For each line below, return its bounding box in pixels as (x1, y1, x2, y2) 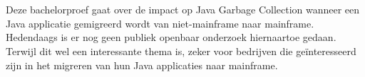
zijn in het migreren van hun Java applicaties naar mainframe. (6, 57, 278, 72)
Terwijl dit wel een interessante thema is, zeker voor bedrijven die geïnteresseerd (6, 43, 356, 58)
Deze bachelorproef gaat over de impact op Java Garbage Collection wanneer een (6, 2, 360, 17)
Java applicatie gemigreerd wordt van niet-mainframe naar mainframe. (6, 16, 314, 30)
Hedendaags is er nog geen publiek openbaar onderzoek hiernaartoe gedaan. (6, 30, 336, 45)
